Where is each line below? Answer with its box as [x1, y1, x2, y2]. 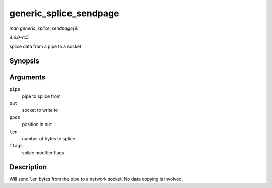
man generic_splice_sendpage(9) [9, 25, 79, 31]
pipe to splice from [22, 93, 61, 99]
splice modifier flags [22, 149, 64, 156]
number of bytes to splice [22, 135, 76, 141]
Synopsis [9, 57, 40, 66]
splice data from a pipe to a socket [9, 43, 82, 50]
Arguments [9, 73, 46, 82]
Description [9, 163, 47, 171]
